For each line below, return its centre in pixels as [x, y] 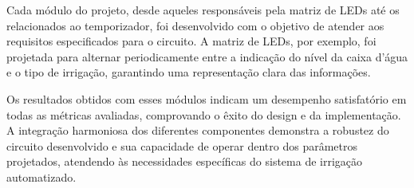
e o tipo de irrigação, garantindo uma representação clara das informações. [189, 72]
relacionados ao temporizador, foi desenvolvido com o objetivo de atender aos [195, 25]
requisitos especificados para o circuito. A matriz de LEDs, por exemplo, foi [191, 41]
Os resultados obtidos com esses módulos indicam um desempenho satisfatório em [207, 98]
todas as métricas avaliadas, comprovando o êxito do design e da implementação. [204, 114]
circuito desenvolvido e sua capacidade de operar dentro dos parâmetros [182, 145]
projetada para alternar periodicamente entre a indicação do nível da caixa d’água [207, 56]
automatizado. [41, 176]
